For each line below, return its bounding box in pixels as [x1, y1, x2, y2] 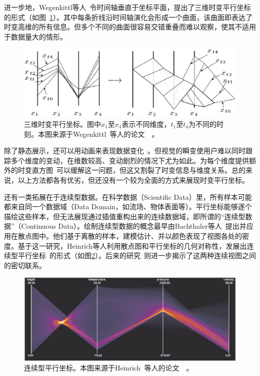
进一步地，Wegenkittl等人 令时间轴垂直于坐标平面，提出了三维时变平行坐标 [4, 2, 251, 12]
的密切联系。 [4, 260, 46, 270]
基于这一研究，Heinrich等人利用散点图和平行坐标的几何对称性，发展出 [17, 240, 247, 251]
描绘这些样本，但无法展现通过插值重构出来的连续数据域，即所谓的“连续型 [4, 211, 245, 221]
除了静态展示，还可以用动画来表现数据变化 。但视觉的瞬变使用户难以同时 [4, 145, 245, 156]
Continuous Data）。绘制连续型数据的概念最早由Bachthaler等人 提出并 [21, 221, 246, 231]
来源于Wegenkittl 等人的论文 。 [51, 128, 159, 139]
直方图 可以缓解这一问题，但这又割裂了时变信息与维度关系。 [31, 165, 231, 175]
